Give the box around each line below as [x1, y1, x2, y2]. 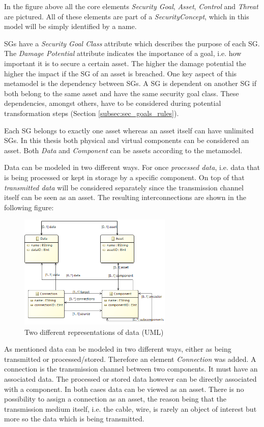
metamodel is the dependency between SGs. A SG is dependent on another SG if [4, 78, 257, 89]
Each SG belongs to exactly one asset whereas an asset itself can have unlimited [4, 125, 254, 135]
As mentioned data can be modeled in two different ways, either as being [4, 344, 231, 354]
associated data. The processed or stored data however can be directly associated [4, 374, 257, 384]
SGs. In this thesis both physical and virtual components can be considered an [4, 135, 249, 146]
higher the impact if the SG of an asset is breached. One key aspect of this [4, 68, 237, 78]
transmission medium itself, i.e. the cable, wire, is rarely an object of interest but [4, 403, 257, 414]
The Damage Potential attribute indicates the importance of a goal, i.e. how [4, 48, 242, 59]
